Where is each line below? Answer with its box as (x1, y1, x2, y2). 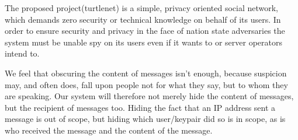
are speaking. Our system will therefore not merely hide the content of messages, (5, 90, 294, 102)
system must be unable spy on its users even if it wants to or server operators (5, 36, 282, 48)
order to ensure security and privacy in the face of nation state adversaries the (5, 24, 285, 37)
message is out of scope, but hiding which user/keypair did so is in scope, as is (5, 113, 286, 125)
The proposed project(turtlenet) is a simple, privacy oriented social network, (5, 2, 278, 13)
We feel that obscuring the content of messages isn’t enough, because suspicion (5, 66, 287, 79)
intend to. (5, 47, 40, 60)
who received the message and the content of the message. (5, 124, 213, 136)
